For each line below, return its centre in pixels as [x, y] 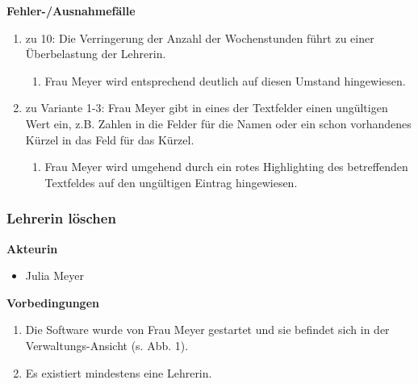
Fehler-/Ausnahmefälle [71, 10]
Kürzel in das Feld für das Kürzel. [110, 139]
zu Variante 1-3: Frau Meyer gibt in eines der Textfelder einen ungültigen [207, 108]
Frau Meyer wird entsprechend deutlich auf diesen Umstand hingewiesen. [225, 80]
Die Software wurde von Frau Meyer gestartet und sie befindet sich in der [207, 330]
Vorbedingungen [53, 302]
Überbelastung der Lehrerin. [96, 54]
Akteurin [32, 248]
